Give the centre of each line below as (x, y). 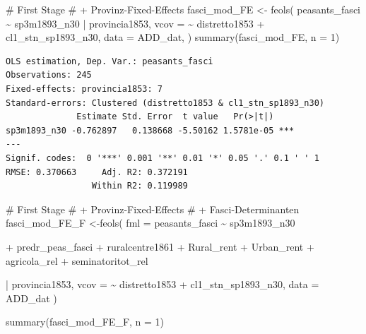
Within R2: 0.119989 (140, 186)
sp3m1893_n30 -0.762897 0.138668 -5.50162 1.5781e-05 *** (150, 130)
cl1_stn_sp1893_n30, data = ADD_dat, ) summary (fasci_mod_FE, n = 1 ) (173, 37)
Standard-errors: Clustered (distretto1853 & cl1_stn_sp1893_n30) (165, 103)
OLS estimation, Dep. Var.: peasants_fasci (110, 61)
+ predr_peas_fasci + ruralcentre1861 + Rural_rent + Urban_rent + (160, 246)
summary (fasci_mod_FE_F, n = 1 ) (85, 322)
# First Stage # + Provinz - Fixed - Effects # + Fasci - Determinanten (153, 209)
